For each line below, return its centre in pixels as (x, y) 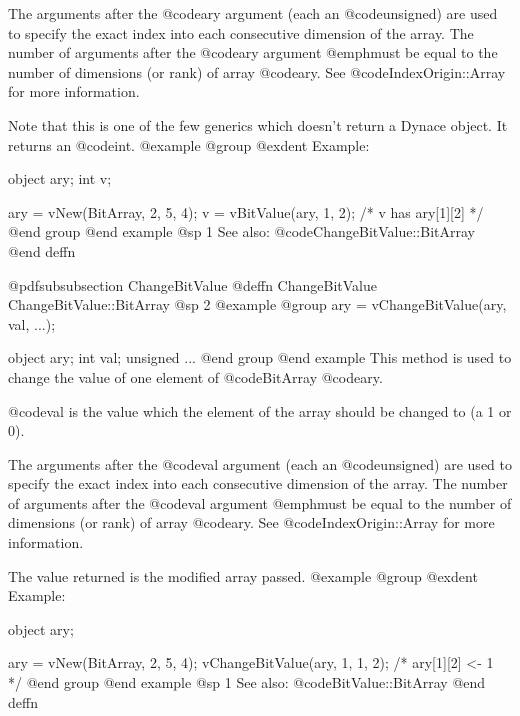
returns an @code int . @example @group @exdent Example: (189, 144)
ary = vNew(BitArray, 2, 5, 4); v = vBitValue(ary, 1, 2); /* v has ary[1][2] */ (246, 211)
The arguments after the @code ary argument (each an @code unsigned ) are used (253, 13)
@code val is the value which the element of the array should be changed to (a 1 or (260, 410)
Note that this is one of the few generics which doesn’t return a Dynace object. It (258, 124)
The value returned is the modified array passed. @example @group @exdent (243, 575)
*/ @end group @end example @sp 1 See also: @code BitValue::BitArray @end (247, 682)
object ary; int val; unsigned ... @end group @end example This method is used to (260, 357)
